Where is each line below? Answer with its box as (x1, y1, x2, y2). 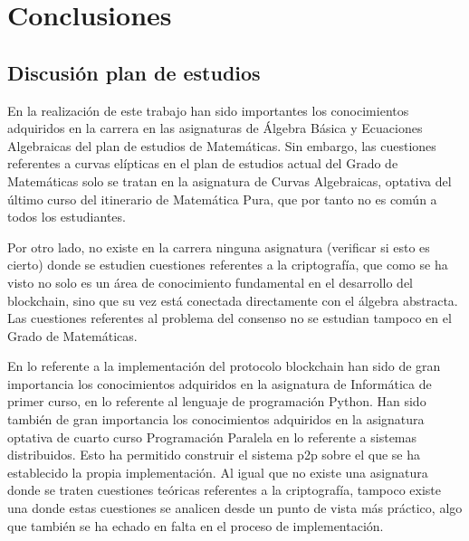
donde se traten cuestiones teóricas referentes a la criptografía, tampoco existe (7, 480, 441, 499)
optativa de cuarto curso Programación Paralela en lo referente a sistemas (7, 427, 417, 446)
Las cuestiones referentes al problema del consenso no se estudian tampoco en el (7, 308, 452, 327)
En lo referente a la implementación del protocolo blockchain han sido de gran (7, 356, 441, 375)
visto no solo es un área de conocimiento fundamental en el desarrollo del (7, 272, 414, 291)
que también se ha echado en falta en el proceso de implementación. (7, 516, 384, 535)
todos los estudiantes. (7, 207, 126, 226)
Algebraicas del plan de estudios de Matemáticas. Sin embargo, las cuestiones (7, 136, 436, 155)
